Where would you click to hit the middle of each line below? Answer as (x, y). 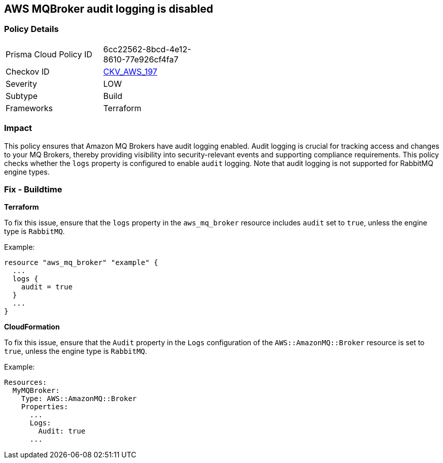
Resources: (26, 383)
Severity (21, 84)
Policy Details (31, 29)
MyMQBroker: (36, 391)
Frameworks (29, 108)
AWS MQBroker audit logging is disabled (109, 9)
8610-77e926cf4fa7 (141, 59)
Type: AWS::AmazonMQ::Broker (79, 399)
